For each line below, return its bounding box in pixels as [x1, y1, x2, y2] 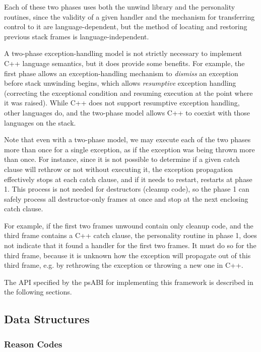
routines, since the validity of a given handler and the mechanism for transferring [4, 11, 255, 22]
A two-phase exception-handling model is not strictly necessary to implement [4, 48, 242, 58]
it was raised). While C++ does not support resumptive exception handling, [4, 97, 240, 108]
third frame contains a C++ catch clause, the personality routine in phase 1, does [4, 230, 257, 241]
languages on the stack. [4, 117, 76, 128]
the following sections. [4, 286, 72, 297]
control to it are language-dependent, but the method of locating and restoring [4, 21, 247, 32]
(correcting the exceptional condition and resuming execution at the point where [4, 87, 253, 98]
